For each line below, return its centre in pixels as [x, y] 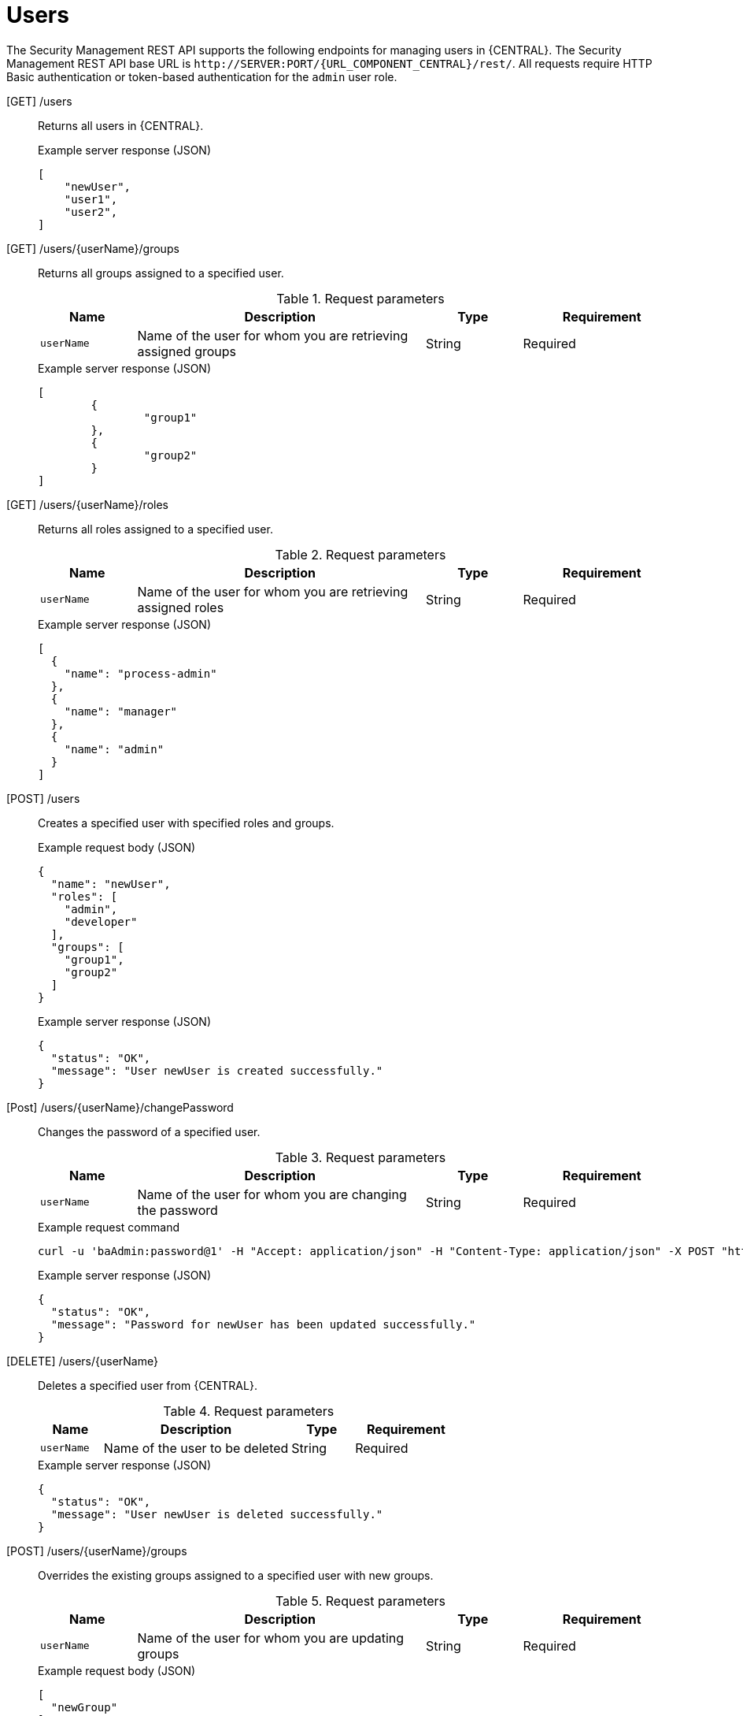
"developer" [101, 921]
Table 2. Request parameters [360, 554]
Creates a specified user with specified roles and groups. [186, 823]
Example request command [109, 1227]
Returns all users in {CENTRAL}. [121, 125]
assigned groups [187, 351]
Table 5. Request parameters [360, 1601]
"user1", [91, 199]
